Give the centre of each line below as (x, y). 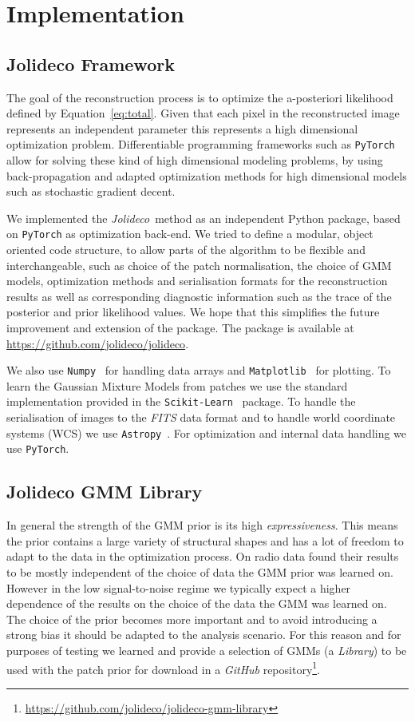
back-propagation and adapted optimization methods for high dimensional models (207, 175)
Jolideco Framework (91, 63)
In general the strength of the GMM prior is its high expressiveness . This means (202, 525)
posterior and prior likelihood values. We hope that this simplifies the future (193, 312)
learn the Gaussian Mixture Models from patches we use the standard (177, 385)
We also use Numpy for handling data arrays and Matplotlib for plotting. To (199, 370)
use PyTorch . (38, 448)
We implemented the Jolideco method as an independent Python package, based (204, 218)
